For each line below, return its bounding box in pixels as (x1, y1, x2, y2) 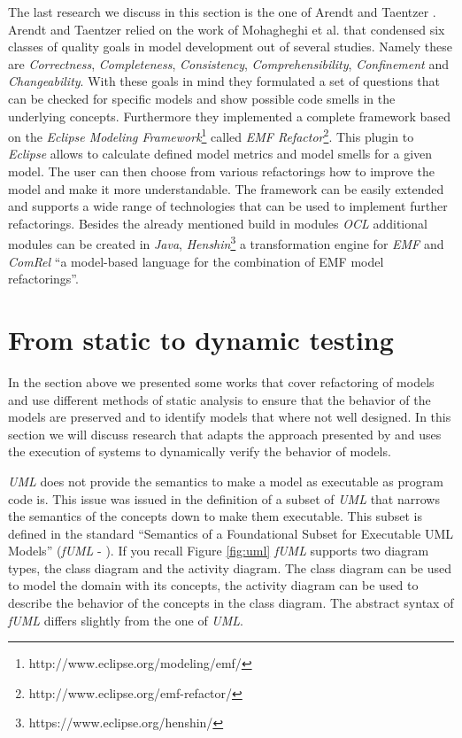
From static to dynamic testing (8, 322, 394, 357)
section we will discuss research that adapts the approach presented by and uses (8, 424, 442, 443)
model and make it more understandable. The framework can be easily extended (8, 179, 444, 198)
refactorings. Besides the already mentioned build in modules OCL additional (8, 214, 427, 232)
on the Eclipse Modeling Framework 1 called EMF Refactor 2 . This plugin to (8, 125, 414, 145)
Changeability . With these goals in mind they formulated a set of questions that (8, 72, 441, 90)
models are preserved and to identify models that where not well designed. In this (8, 408, 451, 426)
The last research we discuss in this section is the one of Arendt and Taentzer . (8, 3, 436, 20)
